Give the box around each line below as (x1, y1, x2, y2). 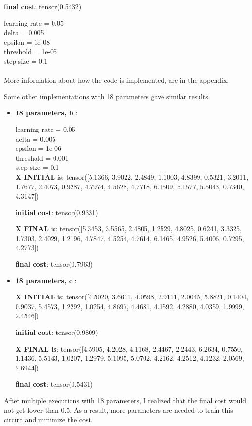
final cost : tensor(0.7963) (15, 259, 93, 269)
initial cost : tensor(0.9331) (15, 207, 98, 217)
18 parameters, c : (15, 275, 77, 285)
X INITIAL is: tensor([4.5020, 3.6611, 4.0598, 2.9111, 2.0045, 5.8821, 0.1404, (15, 292, 249, 302)
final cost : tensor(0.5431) (15, 379, 93, 389)
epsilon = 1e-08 (4, 37, 50, 47)
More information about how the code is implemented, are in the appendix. (4, 75, 229, 85)
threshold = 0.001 (15, 152, 69, 163)
